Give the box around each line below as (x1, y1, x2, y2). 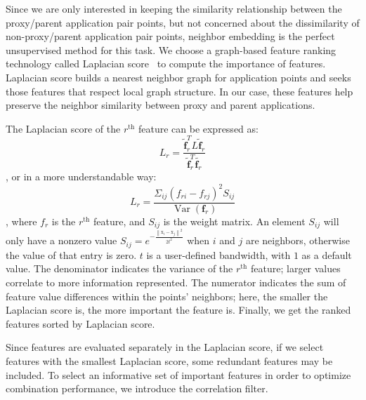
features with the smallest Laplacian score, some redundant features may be (6, 353, 333, 368)
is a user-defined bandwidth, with (146, 247, 291, 262)
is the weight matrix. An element (163, 213, 306, 228)
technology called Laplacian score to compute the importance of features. (6, 56, 326, 71)
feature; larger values (251, 261, 341, 276)
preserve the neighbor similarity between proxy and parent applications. (6, 98, 315, 112)
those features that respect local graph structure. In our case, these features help (6, 84, 353, 98)
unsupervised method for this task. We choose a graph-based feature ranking (6, 42, 336, 57)
